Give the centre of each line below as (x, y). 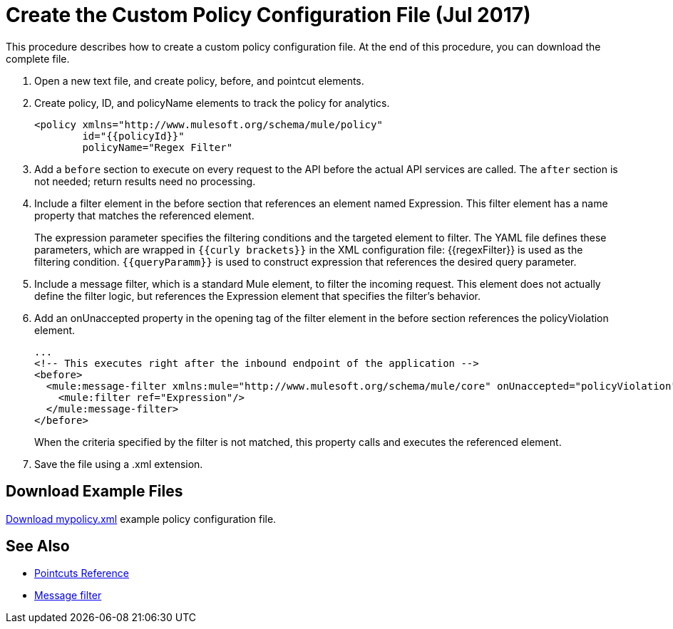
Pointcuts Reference (82, 573)
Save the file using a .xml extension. (119, 464)
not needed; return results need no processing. (145, 181)
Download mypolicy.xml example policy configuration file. (141, 519)
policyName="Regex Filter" (158, 147)
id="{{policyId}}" (133, 136)
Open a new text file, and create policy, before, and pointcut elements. (199, 80)
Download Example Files (94, 492)
